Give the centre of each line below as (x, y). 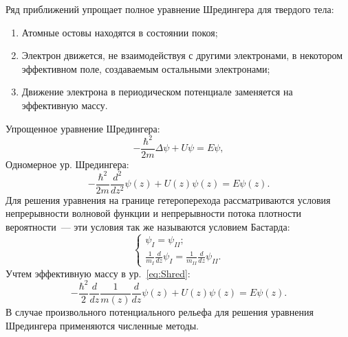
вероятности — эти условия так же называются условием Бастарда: (148, 227)
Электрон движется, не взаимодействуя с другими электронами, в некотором (182, 55)
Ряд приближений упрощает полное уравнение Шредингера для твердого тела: (170, 9)
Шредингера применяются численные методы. (102, 325)
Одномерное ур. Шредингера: (67, 164)
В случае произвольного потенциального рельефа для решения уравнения (160, 311)
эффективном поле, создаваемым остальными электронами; (146, 68)
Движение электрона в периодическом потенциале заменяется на (157, 92)
